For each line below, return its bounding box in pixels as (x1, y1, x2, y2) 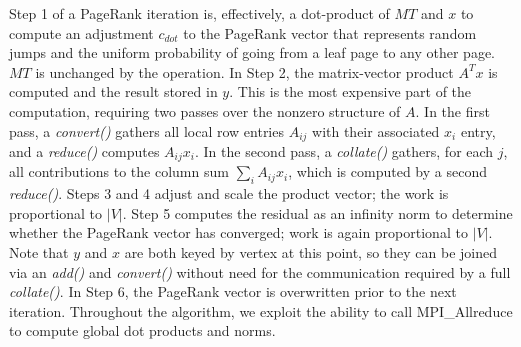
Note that (9, 242, 69, 263)
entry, (460, 120, 496, 141)
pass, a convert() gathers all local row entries (9, 120, 284, 141)
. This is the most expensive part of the (229, 81, 472, 102)
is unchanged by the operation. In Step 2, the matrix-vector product (35, 61, 454, 82)
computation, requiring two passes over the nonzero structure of (9, 100, 401, 121)
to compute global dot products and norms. (9, 320, 276, 341)
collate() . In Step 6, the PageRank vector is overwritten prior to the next (9, 281, 457, 302)
